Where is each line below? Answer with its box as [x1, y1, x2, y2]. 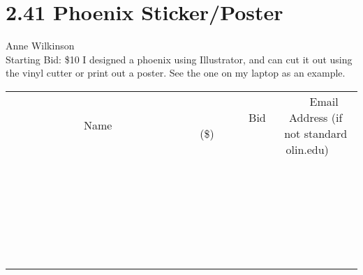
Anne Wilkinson [6, 38, 75, 53]
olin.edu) [286, 141, 329, 157]
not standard [284, 125, 348, 141]
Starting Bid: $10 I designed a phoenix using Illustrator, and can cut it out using [6, 52, 353, 66]
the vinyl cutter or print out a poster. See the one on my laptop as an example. [6, 65, 346, 80]
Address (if [289, 109, 343, 125]
